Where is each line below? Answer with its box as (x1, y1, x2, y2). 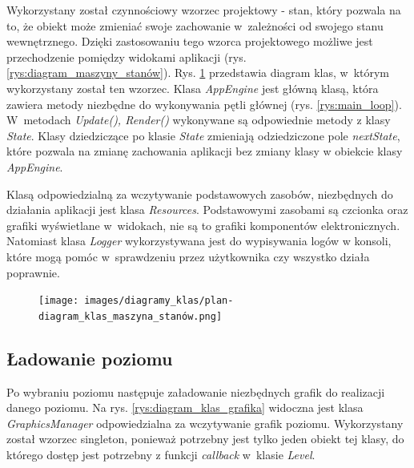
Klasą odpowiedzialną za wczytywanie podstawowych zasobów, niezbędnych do (6, 185, 393, 202)
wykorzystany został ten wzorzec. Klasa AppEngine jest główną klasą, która (6, 79, 379, 96)
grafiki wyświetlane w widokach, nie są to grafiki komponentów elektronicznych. (6, 216, 400, 233)
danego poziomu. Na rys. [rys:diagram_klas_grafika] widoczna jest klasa (6, 399, 364, 416)
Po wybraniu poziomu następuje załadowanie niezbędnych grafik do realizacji (6, 383, 385, 400)
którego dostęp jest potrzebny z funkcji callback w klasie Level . (6, 446, 316, 462)
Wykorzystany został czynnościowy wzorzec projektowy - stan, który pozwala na (6, 2, 401, 18)
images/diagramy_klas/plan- (84, 295, 234, 307)
